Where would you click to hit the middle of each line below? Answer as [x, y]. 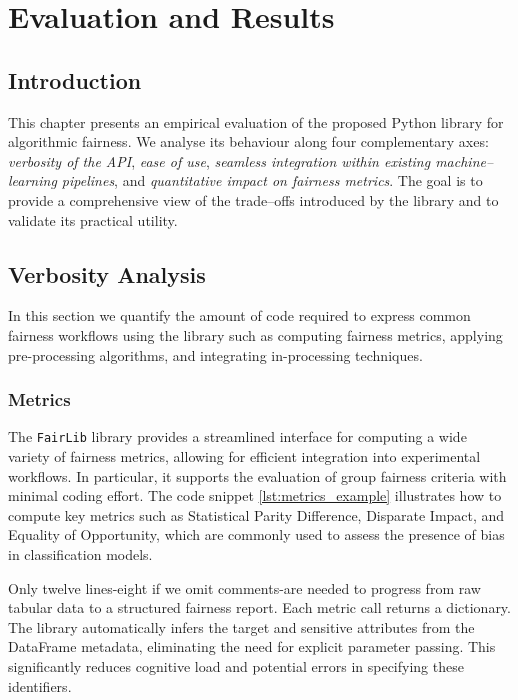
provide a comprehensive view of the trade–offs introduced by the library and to [253, 199]
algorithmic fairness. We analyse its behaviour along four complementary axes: [248, 141]
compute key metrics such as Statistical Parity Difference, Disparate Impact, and [256, 514]
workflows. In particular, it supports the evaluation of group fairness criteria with [257, 475]
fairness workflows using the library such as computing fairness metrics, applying [255, 334]
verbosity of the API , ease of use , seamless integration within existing [219, 160]
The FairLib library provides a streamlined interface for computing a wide [237, 436]
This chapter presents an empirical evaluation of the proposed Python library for [256, 121]
